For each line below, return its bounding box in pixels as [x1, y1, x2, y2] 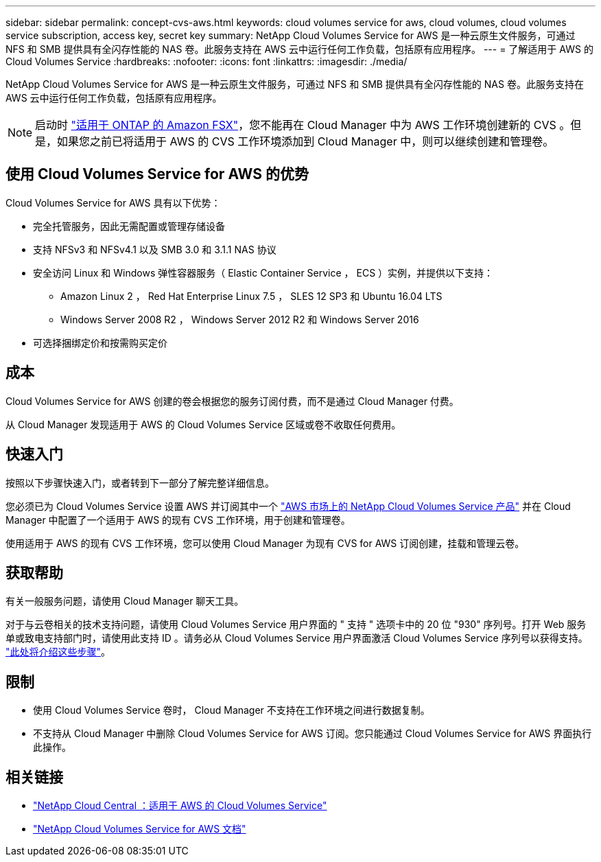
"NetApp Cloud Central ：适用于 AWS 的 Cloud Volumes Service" [33, 800, 327, 812]
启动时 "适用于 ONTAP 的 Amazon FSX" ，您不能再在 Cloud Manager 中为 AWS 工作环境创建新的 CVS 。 [35, 118, 571, 132]
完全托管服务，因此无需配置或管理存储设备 [33, 220, 225, 232]
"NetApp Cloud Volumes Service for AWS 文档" [33, 823, 246, 835]
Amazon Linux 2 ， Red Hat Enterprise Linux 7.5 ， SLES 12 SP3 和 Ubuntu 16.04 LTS [60, 290, 443, 302]
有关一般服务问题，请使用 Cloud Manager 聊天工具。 [5, 595, 244, 607]
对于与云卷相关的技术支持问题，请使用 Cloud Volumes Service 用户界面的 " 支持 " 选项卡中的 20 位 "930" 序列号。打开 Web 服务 [5, 618, 587, 631]
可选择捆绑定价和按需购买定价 [33, 336, 167, 349]
